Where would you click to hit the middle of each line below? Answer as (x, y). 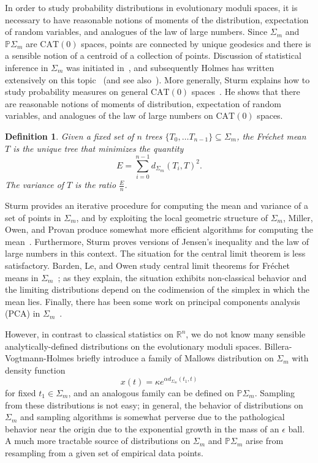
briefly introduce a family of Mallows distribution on (175, 358)
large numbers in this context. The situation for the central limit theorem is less (155, 253)
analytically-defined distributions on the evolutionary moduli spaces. (133, 346)
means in (22, 277)
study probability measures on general (77, 92)
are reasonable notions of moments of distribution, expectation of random (143, 103)
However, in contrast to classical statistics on (89, 334)
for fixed (21, 392)
